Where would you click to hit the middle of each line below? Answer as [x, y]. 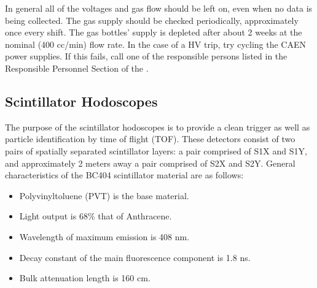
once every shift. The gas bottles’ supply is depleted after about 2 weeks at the [154, 32]
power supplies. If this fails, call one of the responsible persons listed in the [146, 56]
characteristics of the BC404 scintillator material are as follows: [124, 175]
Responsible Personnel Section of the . [77, 68]
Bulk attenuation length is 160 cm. [85, 278]
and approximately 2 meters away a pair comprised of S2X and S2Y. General [150, 163]
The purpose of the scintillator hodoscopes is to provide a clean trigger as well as [158, 127]
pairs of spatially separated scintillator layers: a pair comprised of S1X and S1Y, [156, 150]
